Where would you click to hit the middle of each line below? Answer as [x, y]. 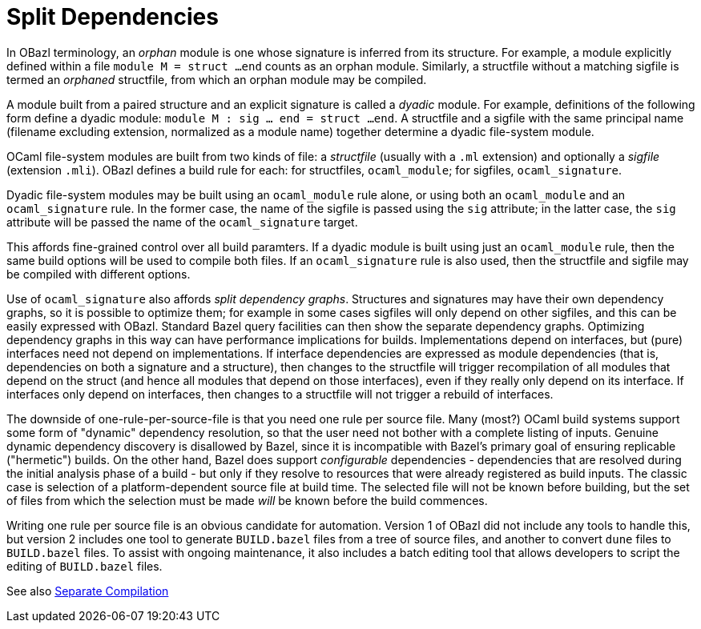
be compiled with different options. [99, 274]
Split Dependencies [113, 17]
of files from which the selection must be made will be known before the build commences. [247, 500]
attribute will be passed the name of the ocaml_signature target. [182, 222]
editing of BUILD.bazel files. [85, 566]
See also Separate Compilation [88, 591]
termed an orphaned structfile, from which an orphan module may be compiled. [217, 79]
